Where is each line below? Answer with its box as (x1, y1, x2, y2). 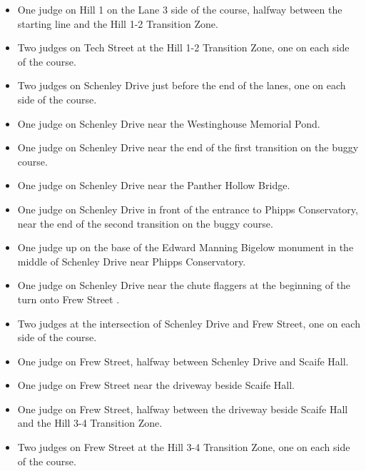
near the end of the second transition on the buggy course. (17, 216, 273, 231)
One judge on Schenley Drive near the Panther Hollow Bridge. (17, 178, 290, 193)
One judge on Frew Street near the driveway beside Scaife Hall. (17, 378, 295, 392)
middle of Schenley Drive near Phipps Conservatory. (17, 253, 246, 268)
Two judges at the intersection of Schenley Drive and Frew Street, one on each (17, 315, 360, 330)
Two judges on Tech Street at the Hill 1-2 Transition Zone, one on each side (17, 40, 350, 55)
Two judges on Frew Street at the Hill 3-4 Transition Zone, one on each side (17, 440, 350, 455)
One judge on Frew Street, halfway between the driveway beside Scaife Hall (17, 401, 348, 416)
